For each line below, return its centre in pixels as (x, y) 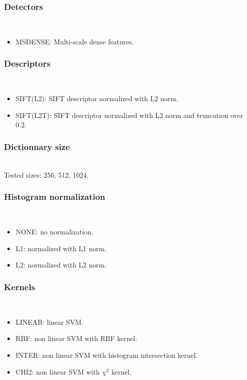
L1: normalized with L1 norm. (61, 248)
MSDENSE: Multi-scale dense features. (75, 41)
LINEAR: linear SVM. (49, 322)
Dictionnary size (37, 146)
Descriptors (27, 63)
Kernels (19, 286)
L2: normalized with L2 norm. (61, 265)
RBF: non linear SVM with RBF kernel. (76, 338)
